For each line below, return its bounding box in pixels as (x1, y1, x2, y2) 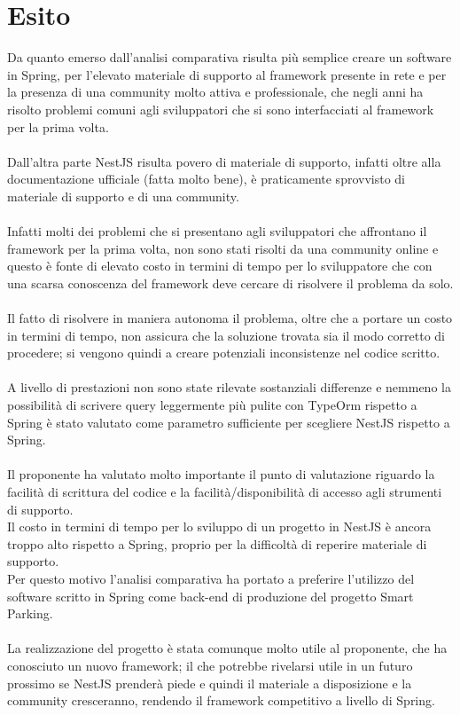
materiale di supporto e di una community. (7, 186, 239, 205)
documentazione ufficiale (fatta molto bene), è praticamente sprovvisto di (7, 169, 405, 188)
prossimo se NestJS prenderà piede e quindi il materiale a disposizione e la (7, 673, 412, 692)
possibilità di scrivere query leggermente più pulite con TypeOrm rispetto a (7, 396, 417, 413)
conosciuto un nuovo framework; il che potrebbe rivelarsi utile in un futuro (7, 656, 413, 674)
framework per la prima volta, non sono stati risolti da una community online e (7, 239, 439, 257)
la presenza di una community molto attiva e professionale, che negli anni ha (7, 82, 424, 101)
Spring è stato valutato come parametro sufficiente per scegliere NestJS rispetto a (7, 412, 450, 431)
